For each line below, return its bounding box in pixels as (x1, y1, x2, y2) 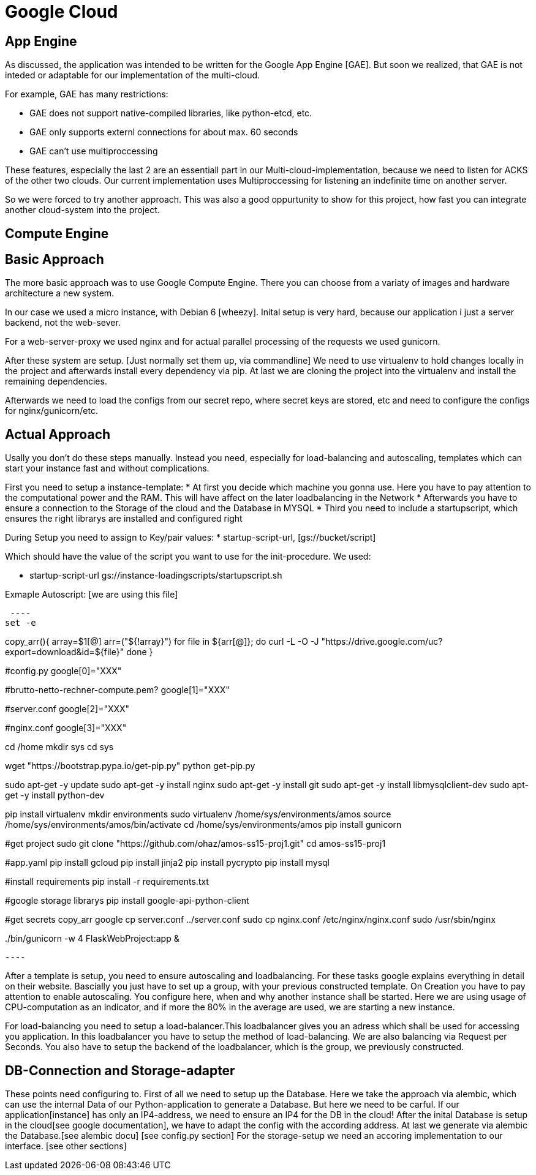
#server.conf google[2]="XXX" (5, 704, 130, 715)
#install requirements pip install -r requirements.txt (5, 876, 209, 887)
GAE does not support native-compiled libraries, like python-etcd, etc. (29, 108, 312, 119)
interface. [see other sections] (5, 1141, 127, 1152)
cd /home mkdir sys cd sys (5, 741, 114, 753)
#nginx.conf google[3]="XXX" (5, 723, 127, 734)
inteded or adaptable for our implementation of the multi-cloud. (5, 70, 260, 81)
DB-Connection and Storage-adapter (5, 1062, 235, 1078)
